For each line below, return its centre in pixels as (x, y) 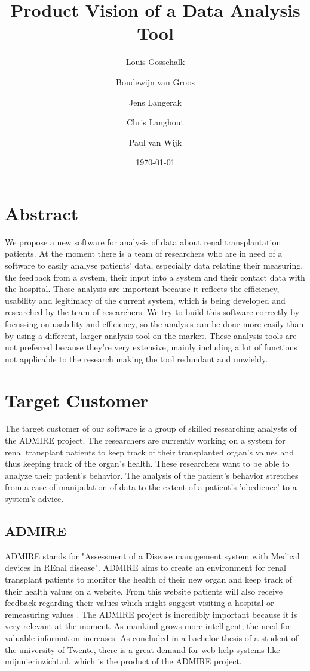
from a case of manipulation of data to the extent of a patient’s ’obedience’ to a (151, 487)
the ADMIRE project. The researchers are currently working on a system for (145, 440)
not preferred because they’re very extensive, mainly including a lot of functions (151, 347)
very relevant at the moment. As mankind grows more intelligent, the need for (148, 626)
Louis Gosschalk (155, 62)
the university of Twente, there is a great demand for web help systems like (142, 649)
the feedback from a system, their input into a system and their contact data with (155, 277)
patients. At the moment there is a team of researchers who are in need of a (144, 253)
